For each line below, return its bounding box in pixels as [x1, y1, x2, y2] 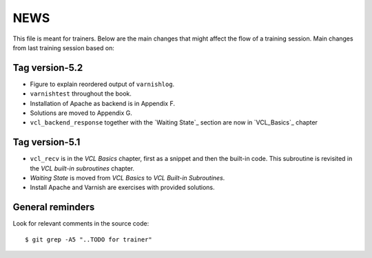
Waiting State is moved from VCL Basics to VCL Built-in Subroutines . [30, 174, 225, 182]
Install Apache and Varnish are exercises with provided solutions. [30, 183, 215, 192]
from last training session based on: [12, 43, 115, 52]
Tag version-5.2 [12, 62, 83, 74]
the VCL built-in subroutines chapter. [30, 164, 134, 172]
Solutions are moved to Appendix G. [30, 109, 132, 117]
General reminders [12, 202, 95, 213]
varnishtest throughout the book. [30, 89, 132, 98]
